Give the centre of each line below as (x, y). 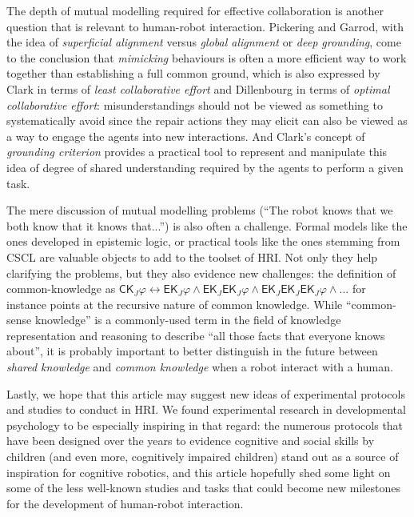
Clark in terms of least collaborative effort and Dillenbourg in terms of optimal (198, 88)
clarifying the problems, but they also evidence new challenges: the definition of (201, 273)
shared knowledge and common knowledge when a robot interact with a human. (200, 367)
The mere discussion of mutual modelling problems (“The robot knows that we (200, 210)
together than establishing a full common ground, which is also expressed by (193, 73)
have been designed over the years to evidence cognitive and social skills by (191, 441)
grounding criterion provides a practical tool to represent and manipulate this (197, 152)
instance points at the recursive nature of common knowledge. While (175, 304)
